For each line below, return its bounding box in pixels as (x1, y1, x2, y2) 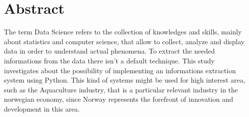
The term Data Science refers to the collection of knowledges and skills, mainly (4, 27, 242, 37)
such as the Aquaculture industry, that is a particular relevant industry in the (4, 84, 238, 94)
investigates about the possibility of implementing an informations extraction (4, 65, 236, 75)
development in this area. (4, 103, 80, 114)
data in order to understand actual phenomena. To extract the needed (4, 46, 215, 56)
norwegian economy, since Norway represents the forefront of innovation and (4, 94, 233, 104)
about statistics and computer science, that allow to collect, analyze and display (4, 36, 245, 46)
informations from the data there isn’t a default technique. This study (4, 55, 215, 65)
